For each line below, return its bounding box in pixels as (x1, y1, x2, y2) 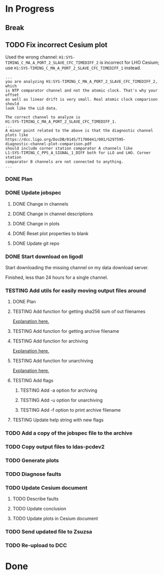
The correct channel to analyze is (5, 115, 81, 120)
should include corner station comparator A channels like (5, 146, 133, 151)
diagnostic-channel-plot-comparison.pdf (5, 141, 92, 147)
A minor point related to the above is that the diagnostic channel (5, 128, 153, 133)
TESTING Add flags (12, 378, 54, 384)
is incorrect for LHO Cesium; (100, 60, 159, 66)
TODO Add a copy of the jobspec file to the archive (5, 429, 133, 437)
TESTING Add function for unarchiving (12, 358, 93, 364)
